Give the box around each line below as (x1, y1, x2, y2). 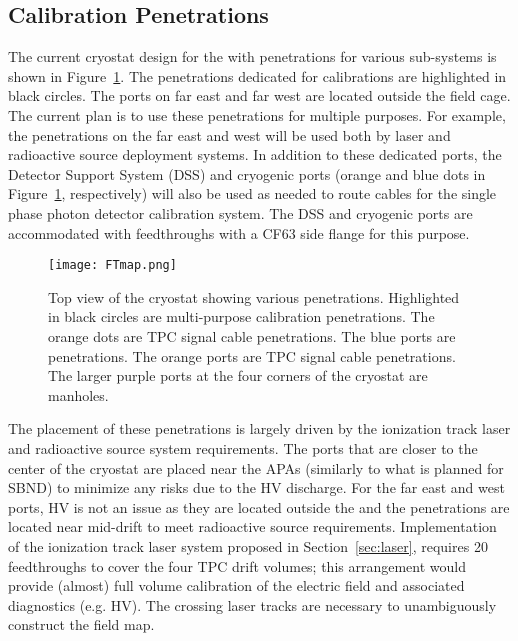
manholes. (48, 384, 109, 405)
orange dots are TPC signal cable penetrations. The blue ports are (48, 325, 456, 346)
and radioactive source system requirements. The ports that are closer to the (8, 437, 478, 458)
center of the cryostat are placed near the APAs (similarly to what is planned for (8, 457, 504, 478)
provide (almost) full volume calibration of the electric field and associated (8, 575, 465, 596)
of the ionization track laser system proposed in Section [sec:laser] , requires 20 (8, 535, 488, 556)
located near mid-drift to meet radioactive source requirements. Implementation (8, 516, 497, 537)
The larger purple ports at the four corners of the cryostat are (48, 365, 428, 386)
